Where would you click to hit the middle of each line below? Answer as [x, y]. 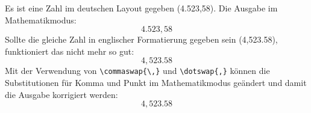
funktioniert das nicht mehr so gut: [70, 51]
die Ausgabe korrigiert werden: [61, 94]
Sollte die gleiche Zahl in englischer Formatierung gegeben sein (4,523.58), [141, 39]
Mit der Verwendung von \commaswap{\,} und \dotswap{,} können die [137, 71]
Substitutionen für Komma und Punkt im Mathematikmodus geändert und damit [156, 83]
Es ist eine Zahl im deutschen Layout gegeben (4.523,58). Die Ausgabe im [141, 8]
